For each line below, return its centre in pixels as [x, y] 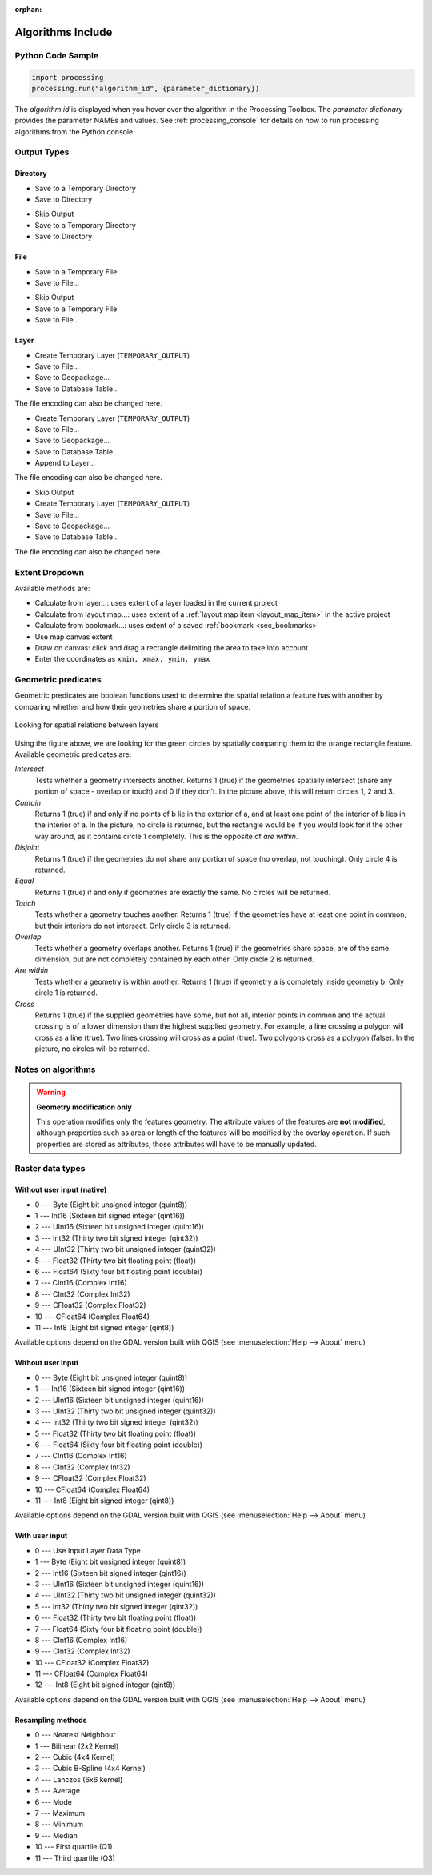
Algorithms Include [64, 32]
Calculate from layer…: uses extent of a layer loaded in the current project [156, 603]
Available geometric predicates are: [73, 754]
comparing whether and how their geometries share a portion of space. [133, 706]
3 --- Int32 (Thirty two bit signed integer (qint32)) [117, 1238]
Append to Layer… [65, 463]
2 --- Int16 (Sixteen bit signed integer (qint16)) [111, 1573]
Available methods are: [52, 588]
